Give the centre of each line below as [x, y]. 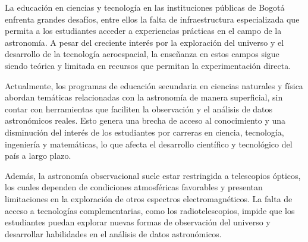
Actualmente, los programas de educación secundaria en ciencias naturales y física [154, 85]
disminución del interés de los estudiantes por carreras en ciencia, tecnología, [144, 132]
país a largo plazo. [38, 155]
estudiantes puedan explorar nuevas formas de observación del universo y [138, 222]
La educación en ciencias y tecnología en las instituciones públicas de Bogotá [145, 7]
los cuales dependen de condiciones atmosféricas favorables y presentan [134, 187]
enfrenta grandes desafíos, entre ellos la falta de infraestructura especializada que [152, 19]
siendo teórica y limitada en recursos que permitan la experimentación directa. [148, 65]
